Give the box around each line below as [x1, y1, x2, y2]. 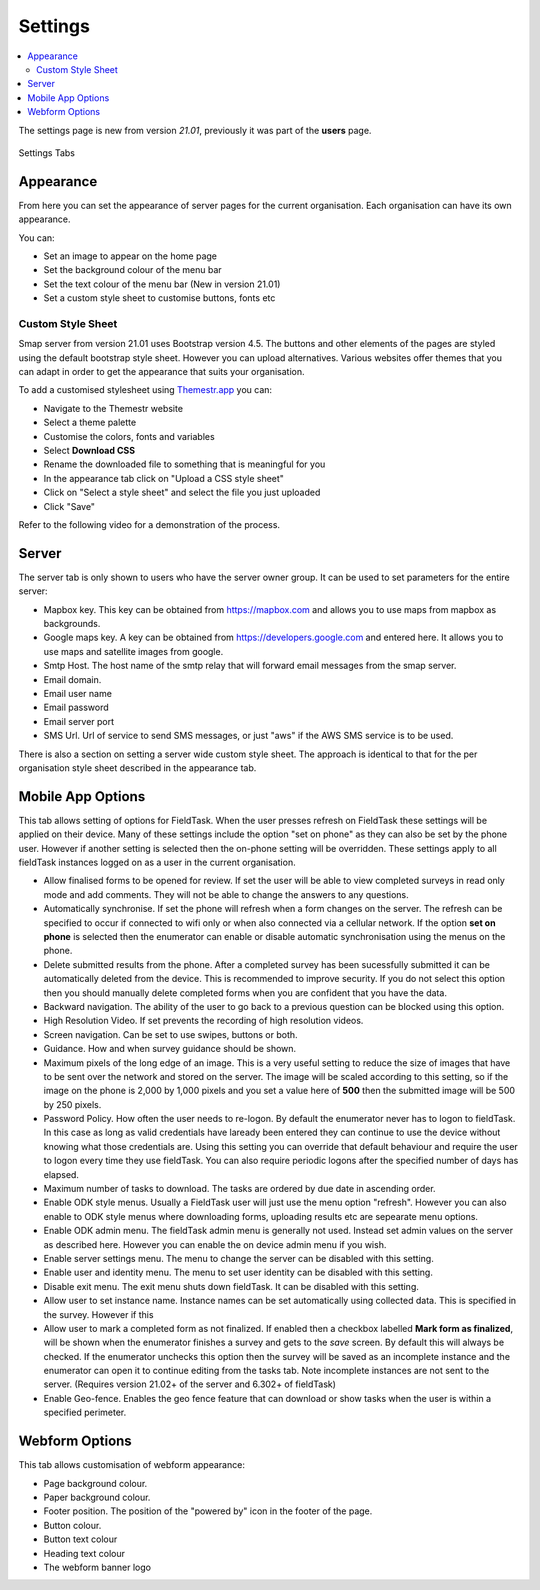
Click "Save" [43, 500, 95, 512]
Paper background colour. [43, 1491, 151, 1503]
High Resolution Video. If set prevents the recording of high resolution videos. [43, 1015, 364, 1027]
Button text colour [43, 1533, 118, 1545]
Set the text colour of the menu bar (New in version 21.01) [43, 278, 281, 290]
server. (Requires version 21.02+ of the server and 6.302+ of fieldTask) [43, 1378, 337, 1390]
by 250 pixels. [43, 1098, 102, 1110]
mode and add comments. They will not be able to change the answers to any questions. [43, 888, 409, 900]
